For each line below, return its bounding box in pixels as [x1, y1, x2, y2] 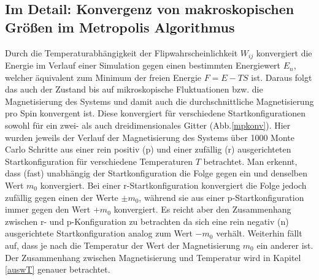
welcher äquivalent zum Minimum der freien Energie [5, 70, 202, 83]
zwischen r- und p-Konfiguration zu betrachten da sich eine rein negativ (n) [5, 214, 289, 227]
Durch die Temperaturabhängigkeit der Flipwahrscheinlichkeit [5, 46, 238, 59]
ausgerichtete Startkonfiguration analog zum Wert [5, 227, 193, 240]
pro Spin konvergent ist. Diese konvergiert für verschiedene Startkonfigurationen [5, 107, 306, 119]
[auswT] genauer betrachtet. [5, 263, 110, 276]
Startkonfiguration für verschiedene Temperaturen [5, 154, 193, 167]
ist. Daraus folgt [251, 70, 312, 83]
